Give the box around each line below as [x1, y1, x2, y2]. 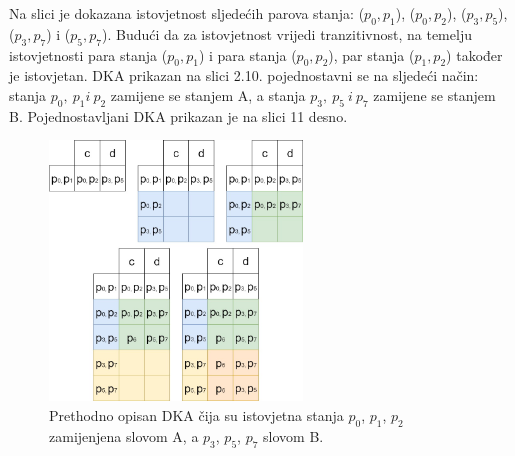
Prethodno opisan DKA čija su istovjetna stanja [49, 405, 344, 426]
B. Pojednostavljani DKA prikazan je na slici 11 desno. [9, 105, 348, 126]
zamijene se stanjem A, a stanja [110, 84, 306, 105]
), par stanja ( [328, 44, 415, 65]
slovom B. [263, 425, 324, 446]
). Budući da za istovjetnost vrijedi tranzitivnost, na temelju [101, 23, 472, 44]
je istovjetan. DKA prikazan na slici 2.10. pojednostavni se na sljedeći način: [9, 65, 479, 86]
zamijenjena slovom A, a [49, 425, 199, 446]
